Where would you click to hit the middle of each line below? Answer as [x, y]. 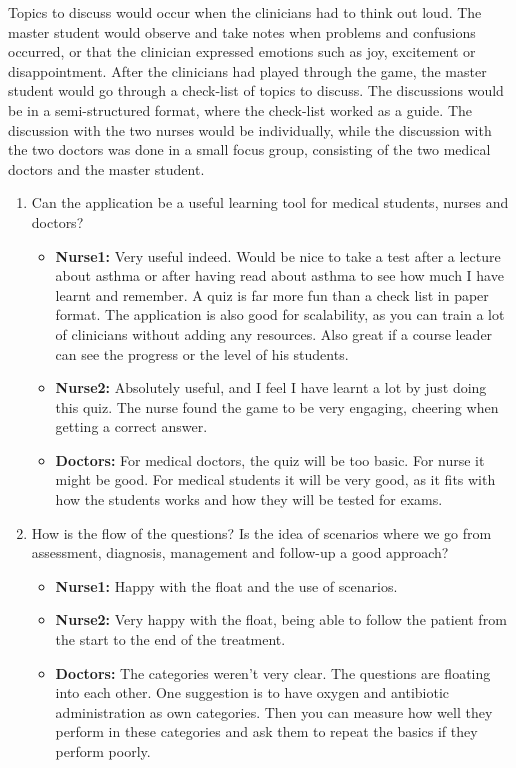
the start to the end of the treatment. [170, 639]
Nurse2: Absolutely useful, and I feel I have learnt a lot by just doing [271, 387]
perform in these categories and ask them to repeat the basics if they [266, 731]
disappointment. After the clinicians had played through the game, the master [247, 70]
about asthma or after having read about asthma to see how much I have [279, 275]
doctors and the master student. [106, 168]
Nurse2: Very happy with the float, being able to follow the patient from [281, 619]
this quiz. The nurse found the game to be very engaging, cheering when [277, 406]
